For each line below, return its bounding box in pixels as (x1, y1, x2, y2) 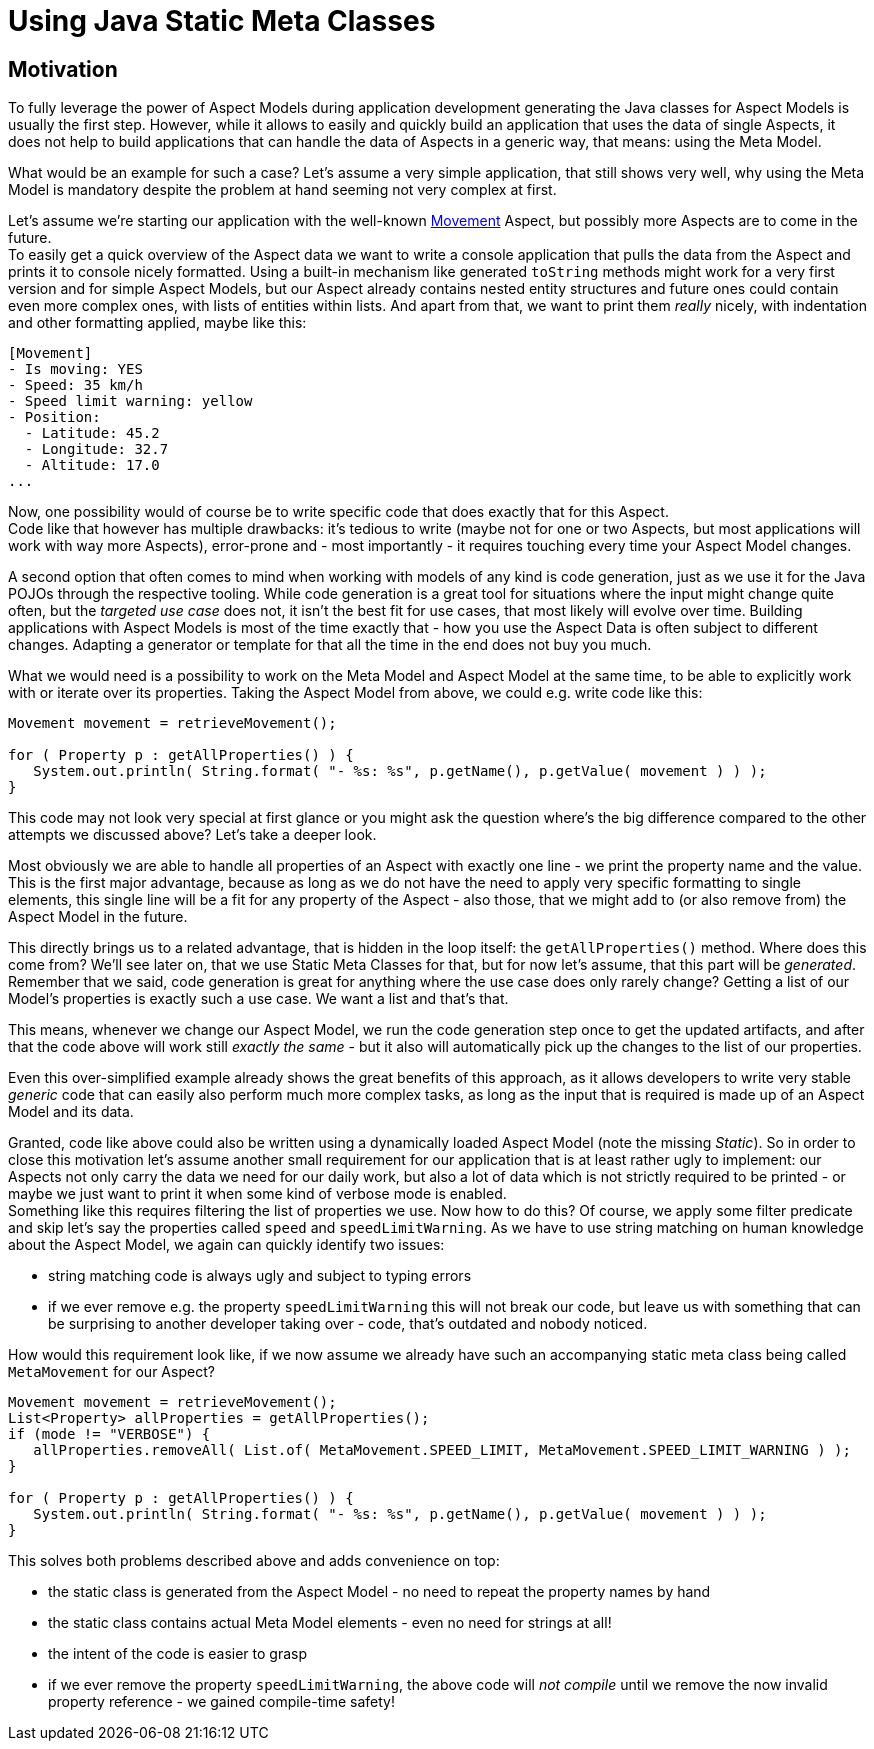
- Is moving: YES (8, 361, 143, 378)
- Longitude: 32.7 (24, 441, 169, 458)
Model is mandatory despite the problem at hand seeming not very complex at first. (8, 181, 557, 199)
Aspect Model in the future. (8, 908, 188, 926)
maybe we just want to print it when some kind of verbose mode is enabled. (8, 1185, 507, 1203)
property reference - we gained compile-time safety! (48, 1693, 395, 1711)
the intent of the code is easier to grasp (48, 1645, 308, 1663)
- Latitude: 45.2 (24, 425, 160, 442)
